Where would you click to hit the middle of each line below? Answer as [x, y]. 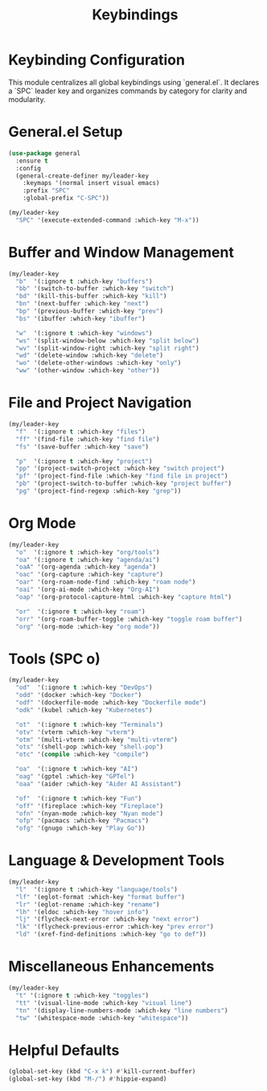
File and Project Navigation [100, 403]
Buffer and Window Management [121, 252]
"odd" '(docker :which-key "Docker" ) [79, 695]
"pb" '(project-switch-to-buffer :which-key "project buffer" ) [123, 484]
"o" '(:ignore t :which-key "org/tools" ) [88, 552]
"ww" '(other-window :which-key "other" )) [88, 371]
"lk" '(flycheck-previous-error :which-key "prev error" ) [115, 927]
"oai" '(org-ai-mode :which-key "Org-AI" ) [88, 590]
